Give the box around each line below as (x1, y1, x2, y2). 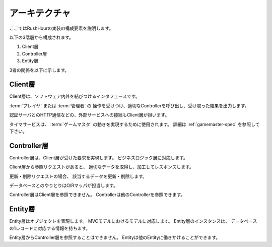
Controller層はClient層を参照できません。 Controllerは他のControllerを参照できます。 (9, 192, 185, 198)
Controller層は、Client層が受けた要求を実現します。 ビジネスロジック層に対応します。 (9, 154, 188, 161)
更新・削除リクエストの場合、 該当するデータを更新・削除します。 (9, 173, 147, 179)
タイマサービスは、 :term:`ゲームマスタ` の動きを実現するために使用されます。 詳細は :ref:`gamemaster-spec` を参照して (9, 121, 260, 127)
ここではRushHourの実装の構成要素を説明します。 (9, 25, 113, 31)
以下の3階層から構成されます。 (9, 34, 74, 40)
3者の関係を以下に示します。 (9, 67, 70, 73)
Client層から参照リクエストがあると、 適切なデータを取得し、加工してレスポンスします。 (9, 164, 194, 170)
